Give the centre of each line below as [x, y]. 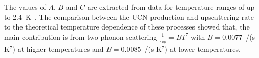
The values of [25, 7]
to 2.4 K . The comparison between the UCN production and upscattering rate [129, 17]
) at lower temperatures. [202, 49]
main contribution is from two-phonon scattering [81, 36]
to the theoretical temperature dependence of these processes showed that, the [127, 27]
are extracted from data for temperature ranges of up [171, 7]
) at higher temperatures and [58, 49]
